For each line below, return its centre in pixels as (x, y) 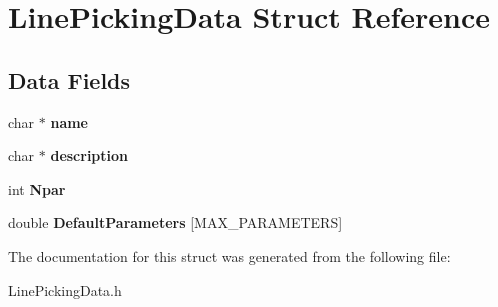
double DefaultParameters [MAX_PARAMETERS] (175, 222)
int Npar (37, 188)
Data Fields (69, 79)
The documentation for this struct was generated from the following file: (229, 255)
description (89, 155)
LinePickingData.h (65, 289)
